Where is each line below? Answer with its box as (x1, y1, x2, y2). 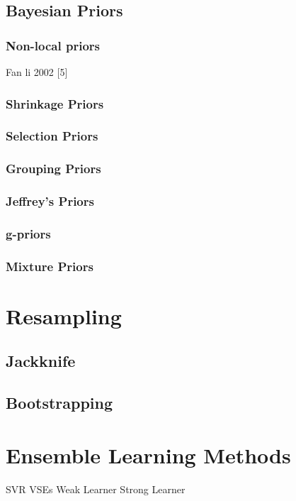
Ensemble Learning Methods (6, 440, 291, 469)
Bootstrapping (6, 392, 113, 414)
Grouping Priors (6, 160, 101, 177)
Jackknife (6, 350, 76, 372)
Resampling (6, 301, 122, 330)
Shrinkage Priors (6, 94, 104, 112)
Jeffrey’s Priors (6, 192, 94, 210)
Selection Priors (6, 127, 98, 145)
